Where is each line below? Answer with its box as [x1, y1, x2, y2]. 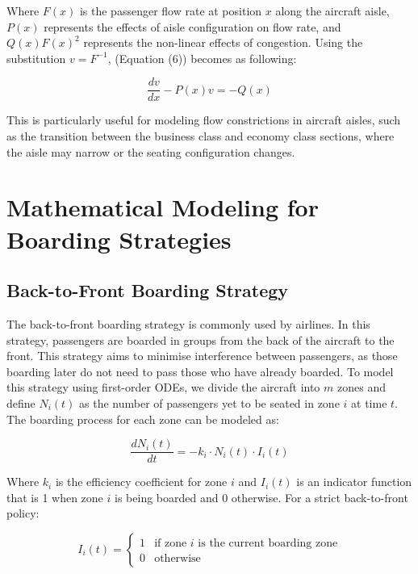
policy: [6, 505, 40, 522]
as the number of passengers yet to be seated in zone [79, 394, 340, 411]
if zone [154, 537, 187, 549]
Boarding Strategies [6, 222, 232, 255]
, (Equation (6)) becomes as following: [107, 49, 297, 66]
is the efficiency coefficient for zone [55, 473, 228, 490]
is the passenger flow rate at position [79, 2, 262, 19]
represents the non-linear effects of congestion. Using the [83, 34, 363, 51]
